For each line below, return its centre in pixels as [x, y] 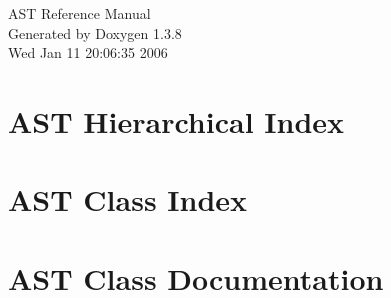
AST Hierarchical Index [176, 120]
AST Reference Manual [79, 13]
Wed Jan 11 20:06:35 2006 [88, 52]
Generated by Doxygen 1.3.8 [95, 32]
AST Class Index [128, 199]
